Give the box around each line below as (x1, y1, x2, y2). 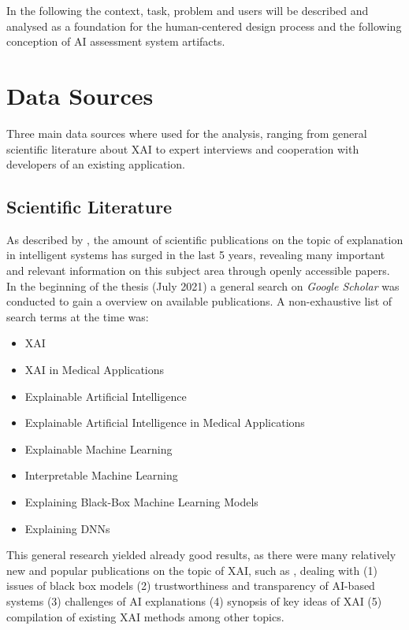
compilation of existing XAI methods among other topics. (6, 608, 284, 624)
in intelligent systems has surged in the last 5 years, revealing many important (6, 246, 385, 263)
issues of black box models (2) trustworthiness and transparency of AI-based (6, 577, 375, 594)
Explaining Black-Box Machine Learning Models (24, 494, 258, 510)
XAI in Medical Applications (24, 361, 165, 378)
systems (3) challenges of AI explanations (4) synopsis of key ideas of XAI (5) (6, 592, 382, 609)
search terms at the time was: (6, 308, 149, 324)
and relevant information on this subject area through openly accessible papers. (6, 262, 390, 279)
